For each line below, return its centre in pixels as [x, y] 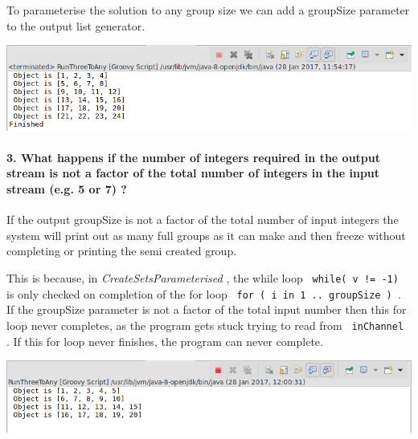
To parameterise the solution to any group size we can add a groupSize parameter [208, 10]
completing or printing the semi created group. [122, 251]
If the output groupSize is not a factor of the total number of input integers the [203, 219]
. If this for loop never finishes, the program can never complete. [165, 341]
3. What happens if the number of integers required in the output [194, 157]
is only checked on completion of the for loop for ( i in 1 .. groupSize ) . [204, 293]
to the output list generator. [76, 25]
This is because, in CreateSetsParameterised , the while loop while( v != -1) [203, 277]
